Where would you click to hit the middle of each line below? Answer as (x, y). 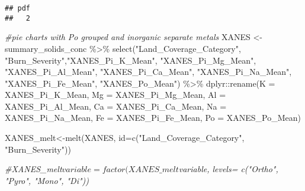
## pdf (17, 8)
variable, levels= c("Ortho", (228, 169)
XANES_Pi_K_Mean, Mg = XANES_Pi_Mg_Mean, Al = (115, 95)
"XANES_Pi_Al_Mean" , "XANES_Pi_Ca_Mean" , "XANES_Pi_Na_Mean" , (148, 72)
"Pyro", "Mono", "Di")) (47, 180)
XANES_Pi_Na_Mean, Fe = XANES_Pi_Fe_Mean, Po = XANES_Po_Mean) (153, 118)
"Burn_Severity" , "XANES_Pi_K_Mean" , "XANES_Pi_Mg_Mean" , (131, 60)
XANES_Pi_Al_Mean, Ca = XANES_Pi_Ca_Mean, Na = (116, 106)
